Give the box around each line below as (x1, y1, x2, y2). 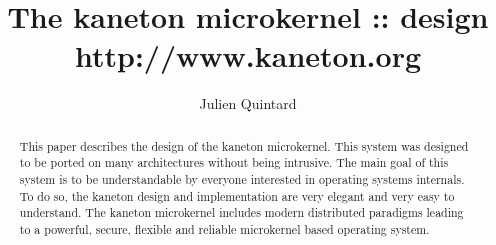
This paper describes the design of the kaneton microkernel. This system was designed (19, 137, 469, 154)
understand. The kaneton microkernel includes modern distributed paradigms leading (19, 204, 464, 221)
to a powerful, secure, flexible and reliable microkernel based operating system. (19, 220, 430, 237)
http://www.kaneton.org (75, 35, 421, 76)
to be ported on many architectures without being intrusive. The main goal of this (19, 154, 449, 171)
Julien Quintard (199, 93, 297, 114)
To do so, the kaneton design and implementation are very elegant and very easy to (19, 187, 455, 204)
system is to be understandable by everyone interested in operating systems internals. (19, 171, 465, 188)
